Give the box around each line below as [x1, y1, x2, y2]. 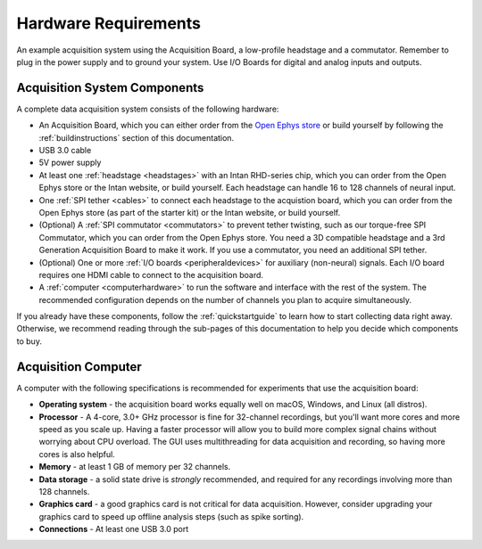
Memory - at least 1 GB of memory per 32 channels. [38, 462, 231, 472]
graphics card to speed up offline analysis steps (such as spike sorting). [38, 511, 304, 521]
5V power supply [38, 157, 102, 168]
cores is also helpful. [38, 448, 115, 459]
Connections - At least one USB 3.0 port [38, 524, 189, 535]
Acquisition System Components [16, 80, 204, 95]
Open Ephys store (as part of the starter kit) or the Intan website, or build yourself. [38, 207, 341, 217]
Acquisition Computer [16, 359, 142, 374]
